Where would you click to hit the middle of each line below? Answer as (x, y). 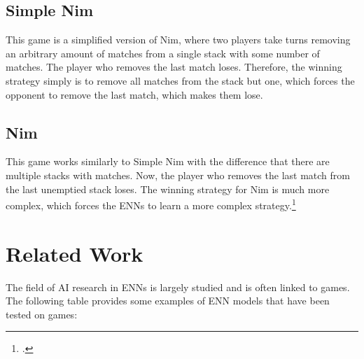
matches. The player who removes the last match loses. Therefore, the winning (174, 67)
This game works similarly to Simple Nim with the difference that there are (168, 161)
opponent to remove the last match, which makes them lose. (134, 94)
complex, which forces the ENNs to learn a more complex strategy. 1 (151, 204)
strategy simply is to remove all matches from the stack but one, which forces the (180, 80)
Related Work (75, 253)
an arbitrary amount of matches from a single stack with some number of (163, 53)
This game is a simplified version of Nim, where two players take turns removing (178, 40)
